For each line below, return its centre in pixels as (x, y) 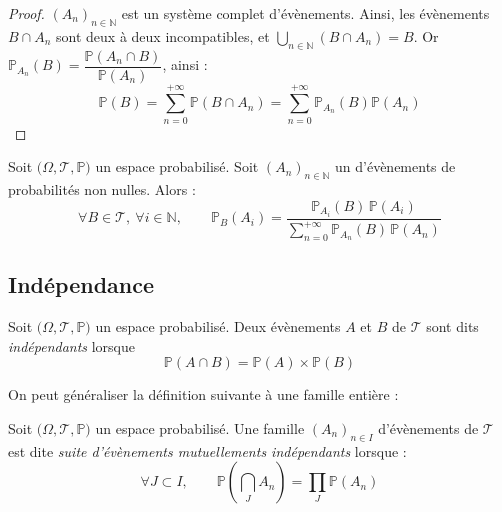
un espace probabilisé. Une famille (200, 428)
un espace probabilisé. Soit (177, 166)
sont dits (452, 326)
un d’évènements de (395, 166)
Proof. (26, 13)
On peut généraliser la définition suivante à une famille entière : (203, 394)
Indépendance (81, 284)
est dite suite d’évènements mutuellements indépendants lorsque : (207, 450)
